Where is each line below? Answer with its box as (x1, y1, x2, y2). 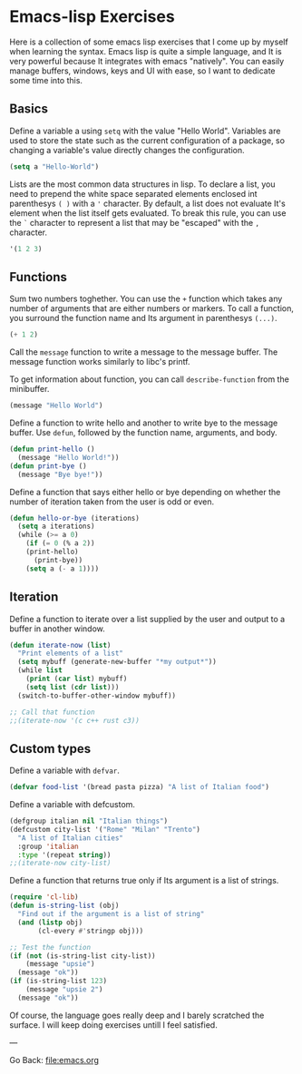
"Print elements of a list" (17, 649, 124, 659)
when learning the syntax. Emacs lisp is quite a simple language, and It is (9, 45, 283, 56)
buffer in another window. (9, 623, 106, 634)
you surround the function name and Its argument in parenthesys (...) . (9, 313, 278, 324)
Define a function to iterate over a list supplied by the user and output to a (9, 613, 286, 624)
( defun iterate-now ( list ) (9, 640, 112, 649)
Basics (9, 102, 48, 117)
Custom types (9, 741, 92, 757)
